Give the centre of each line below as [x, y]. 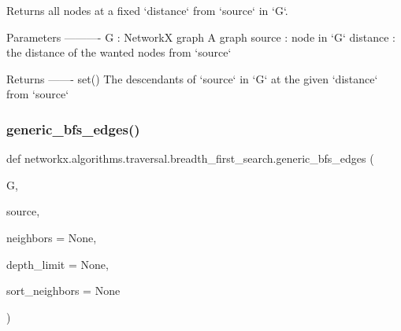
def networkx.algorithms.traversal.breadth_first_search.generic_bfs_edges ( [190, 158]
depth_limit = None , [58, 264]
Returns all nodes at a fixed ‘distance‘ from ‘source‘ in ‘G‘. [147, 10]
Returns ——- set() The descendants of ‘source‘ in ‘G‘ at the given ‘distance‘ [192, 78]
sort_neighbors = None [63, 291]
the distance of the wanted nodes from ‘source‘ [119, 52]
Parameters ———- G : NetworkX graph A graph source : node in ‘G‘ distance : [201, 37]
